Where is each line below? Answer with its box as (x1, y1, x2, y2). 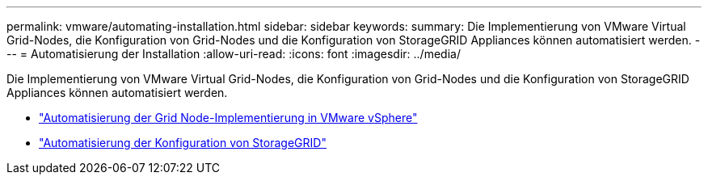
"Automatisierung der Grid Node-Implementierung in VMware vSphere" (39, 111, 418, 124)
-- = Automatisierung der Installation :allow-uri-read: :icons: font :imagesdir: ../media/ (6, 47, 461, 61)
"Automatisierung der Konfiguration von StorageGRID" (39, 136, 327, 149)
